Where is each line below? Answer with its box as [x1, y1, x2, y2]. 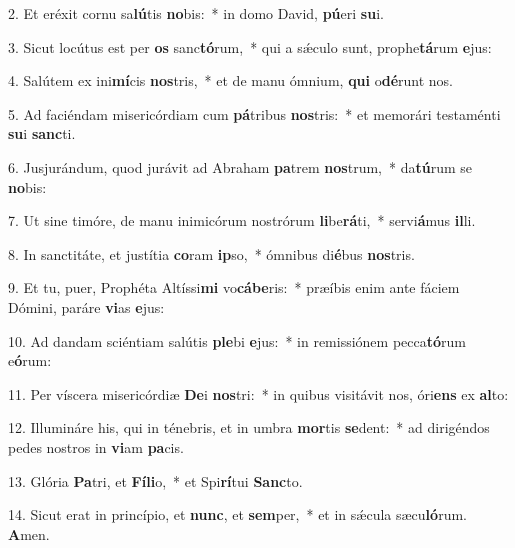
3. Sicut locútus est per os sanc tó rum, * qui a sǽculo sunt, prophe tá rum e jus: [8, 36, 492, 57]
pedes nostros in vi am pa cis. [8, 436, 184, 457]
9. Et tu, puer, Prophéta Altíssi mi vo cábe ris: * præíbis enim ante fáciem [8, 277, 460, 298]
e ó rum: [8, 350, 52, 371]
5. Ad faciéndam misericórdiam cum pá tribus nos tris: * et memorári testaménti [8, 103, 501, 124]
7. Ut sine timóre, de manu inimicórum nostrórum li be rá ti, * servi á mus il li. [8, 210, 476, 231]
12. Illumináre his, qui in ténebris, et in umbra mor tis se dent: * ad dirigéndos [8, 417, 490, 438]
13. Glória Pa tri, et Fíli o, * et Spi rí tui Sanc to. [8, 470, 303, 491]
